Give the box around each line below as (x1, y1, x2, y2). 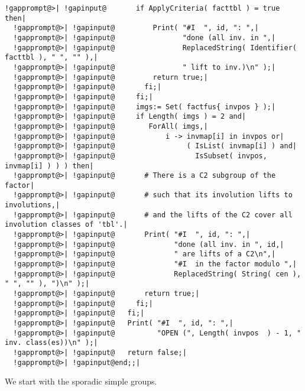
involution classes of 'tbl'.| (5, 220, 128, 229)
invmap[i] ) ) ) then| (5, 161, 94, 170)
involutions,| (5, 201, 60, 210)
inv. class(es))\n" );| (5, 338, 98, 347)
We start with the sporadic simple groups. (5, 375, 157, 387)
